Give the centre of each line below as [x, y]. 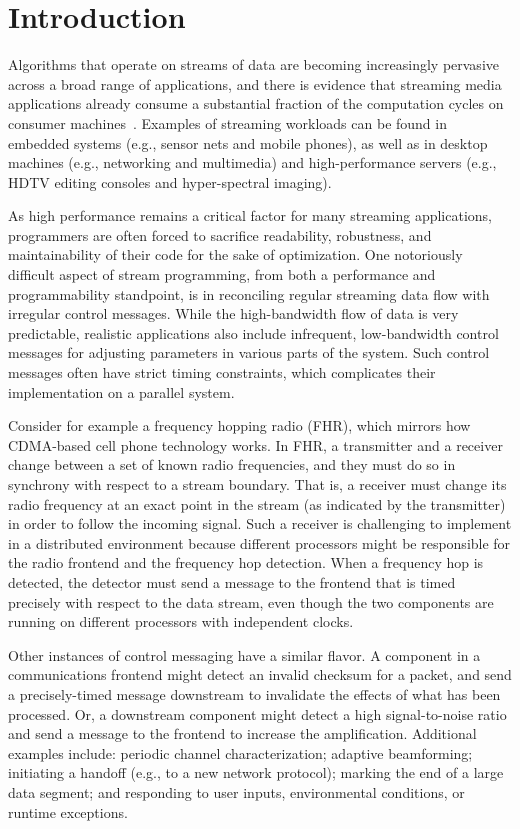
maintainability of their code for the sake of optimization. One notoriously [235, 254]
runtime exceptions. [68, 811]
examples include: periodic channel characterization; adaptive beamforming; [240, 752]
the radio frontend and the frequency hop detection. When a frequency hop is [246, 562]
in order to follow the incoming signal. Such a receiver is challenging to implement [260, 523]
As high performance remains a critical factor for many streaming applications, [250, 215]
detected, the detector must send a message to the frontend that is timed [232, 581]
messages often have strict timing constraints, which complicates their [222, 372]
